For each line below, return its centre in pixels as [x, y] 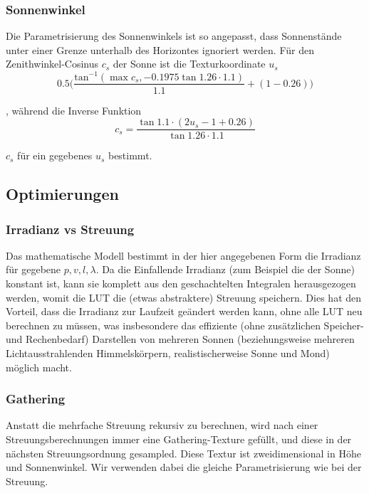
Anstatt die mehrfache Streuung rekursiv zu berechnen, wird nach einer [162, 425]
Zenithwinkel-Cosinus [52, 64]
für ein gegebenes [55, 155]
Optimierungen [62, 194]
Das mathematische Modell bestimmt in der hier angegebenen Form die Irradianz [183, 255]
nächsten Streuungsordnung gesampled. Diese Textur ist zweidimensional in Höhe [183, 453]
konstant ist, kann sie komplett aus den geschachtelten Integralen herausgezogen [181, 283]
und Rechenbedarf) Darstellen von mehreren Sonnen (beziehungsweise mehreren [180, 339]
